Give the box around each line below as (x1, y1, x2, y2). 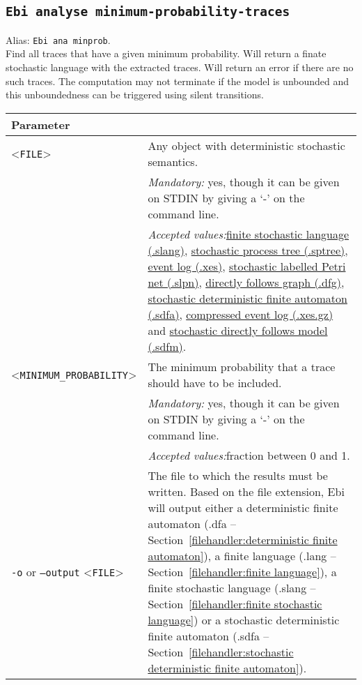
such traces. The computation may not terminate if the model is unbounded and (6, 73, 349, 88)
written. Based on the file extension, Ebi (148, 483, 345, 499)
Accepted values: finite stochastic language (148, 225, 349, 242)
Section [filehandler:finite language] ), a (148, 563, 337, 580)
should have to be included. (148, 374, 282, 391)
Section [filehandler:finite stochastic (148, 595, 322, 612)
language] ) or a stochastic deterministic (148, 611, 340, 628)
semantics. (148, 153, 198, 170)
